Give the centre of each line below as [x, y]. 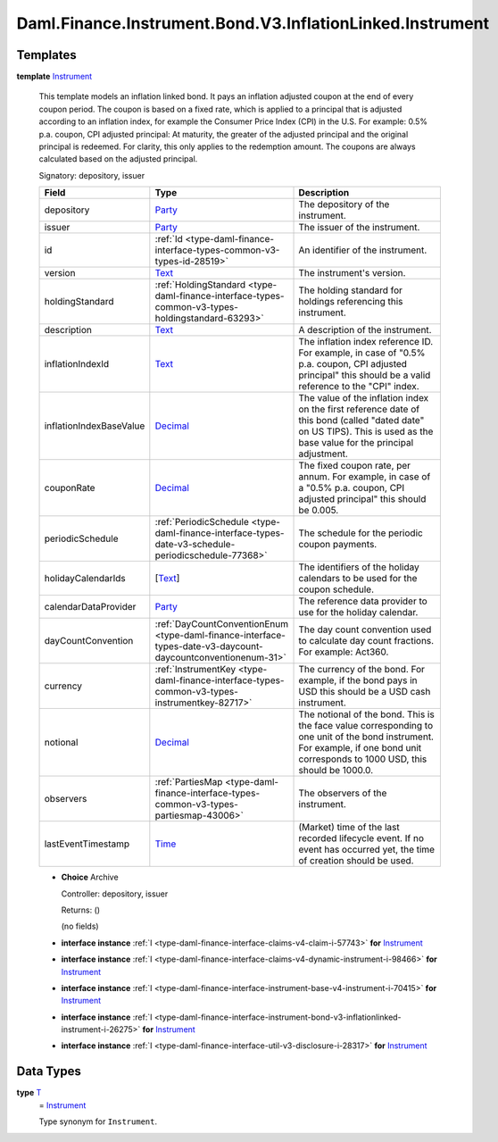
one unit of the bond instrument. [366, 737]
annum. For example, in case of [365, 477]
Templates [46, 55]
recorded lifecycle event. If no [361, 838]
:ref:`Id [169, 239]
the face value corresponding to [365, 726]
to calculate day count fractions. [366, 641]
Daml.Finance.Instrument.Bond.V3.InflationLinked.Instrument [253, 23]
